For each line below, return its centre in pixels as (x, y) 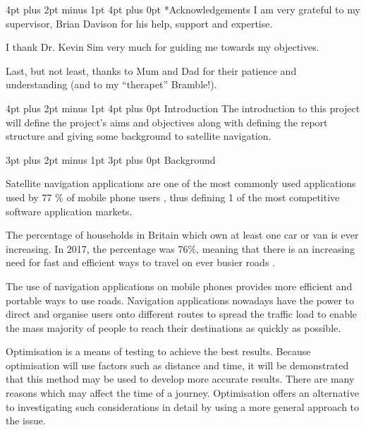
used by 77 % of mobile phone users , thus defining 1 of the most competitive (173, 197)
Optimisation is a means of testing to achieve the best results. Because (158, 351)
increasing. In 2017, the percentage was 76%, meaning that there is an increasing (181, 248)
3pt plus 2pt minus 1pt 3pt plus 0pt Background (111, 159)
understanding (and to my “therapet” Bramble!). (111, 84)
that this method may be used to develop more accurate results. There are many (180, 379)
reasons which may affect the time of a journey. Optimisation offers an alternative (182, 393)
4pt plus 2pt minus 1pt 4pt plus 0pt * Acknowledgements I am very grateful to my (183, 9)
